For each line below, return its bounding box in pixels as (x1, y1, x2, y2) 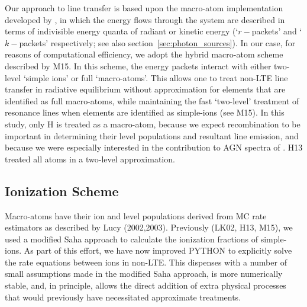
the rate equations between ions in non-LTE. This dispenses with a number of (5, 255, 287, 268)
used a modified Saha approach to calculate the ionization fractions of (5, 232, 258, 245)
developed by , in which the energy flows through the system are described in (5, 13, 285, 25)
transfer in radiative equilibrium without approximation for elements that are (5, 83, 286, 95)
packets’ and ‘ (251, 25, 302, 37)
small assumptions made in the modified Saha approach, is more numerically (5, 267, 283, 280)
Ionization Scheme (5, 181, 119, 200)
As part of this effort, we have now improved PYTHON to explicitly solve (24, 244, 292, 257)
